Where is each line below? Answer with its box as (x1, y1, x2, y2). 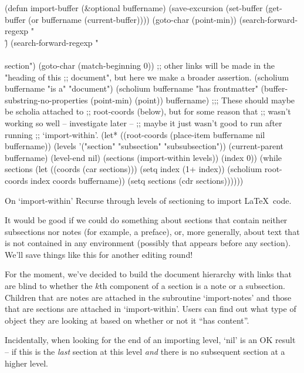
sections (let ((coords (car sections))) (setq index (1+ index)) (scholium (5, 163, 262, 175)
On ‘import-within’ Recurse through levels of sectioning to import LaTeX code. (5, 194, 292, 206)
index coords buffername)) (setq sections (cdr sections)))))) (31, 174, 244, 186)
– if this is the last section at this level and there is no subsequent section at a (5, 345, 285, 358)
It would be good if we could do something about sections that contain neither (5, 214, 288, 226)
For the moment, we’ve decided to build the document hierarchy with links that (5, 268, 292, 280)
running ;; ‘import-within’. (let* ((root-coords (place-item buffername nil (5, 128, 265, 140)
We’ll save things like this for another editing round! (5, 248, 193, 260)
